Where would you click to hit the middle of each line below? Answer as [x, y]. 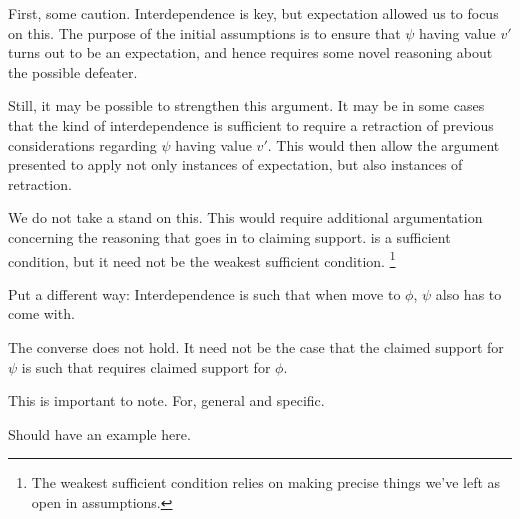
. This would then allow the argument [383, 144]
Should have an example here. [99, 433]
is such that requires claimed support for [146, 366]
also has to [468, 293]
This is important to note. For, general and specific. [166, 400]
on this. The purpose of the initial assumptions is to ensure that [204, 32]
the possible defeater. [73, 71]
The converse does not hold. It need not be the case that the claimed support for [256, 346]
